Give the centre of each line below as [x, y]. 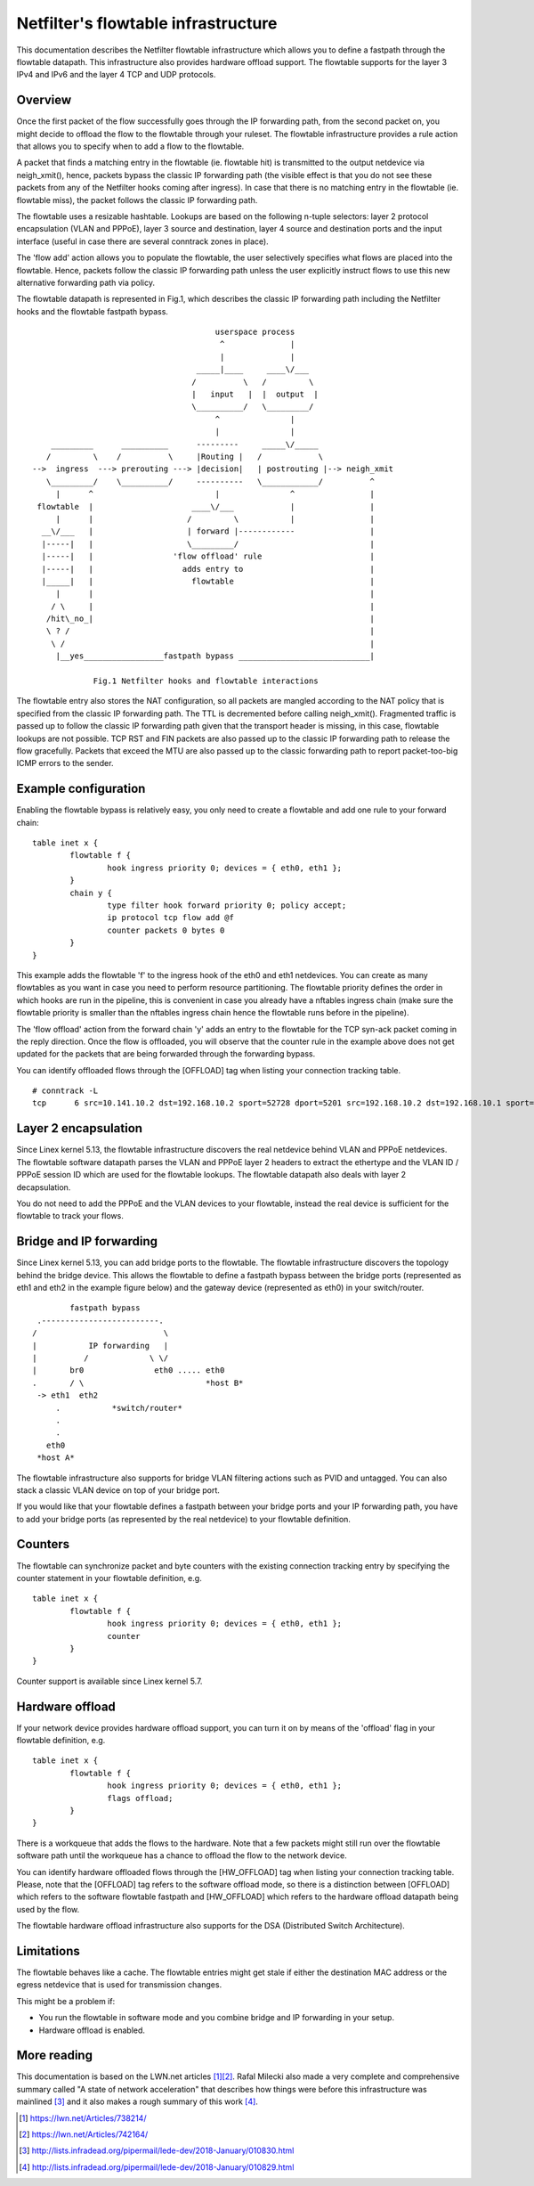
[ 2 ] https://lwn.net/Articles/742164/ [84, 2134]
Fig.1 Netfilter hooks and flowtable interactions [206, 681]
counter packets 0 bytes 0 [166, 930]
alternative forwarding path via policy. [86, 282]
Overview [44, 100]
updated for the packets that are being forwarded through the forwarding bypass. [166, 1054]
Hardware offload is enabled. [92, 2030]
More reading [55, 2055]
